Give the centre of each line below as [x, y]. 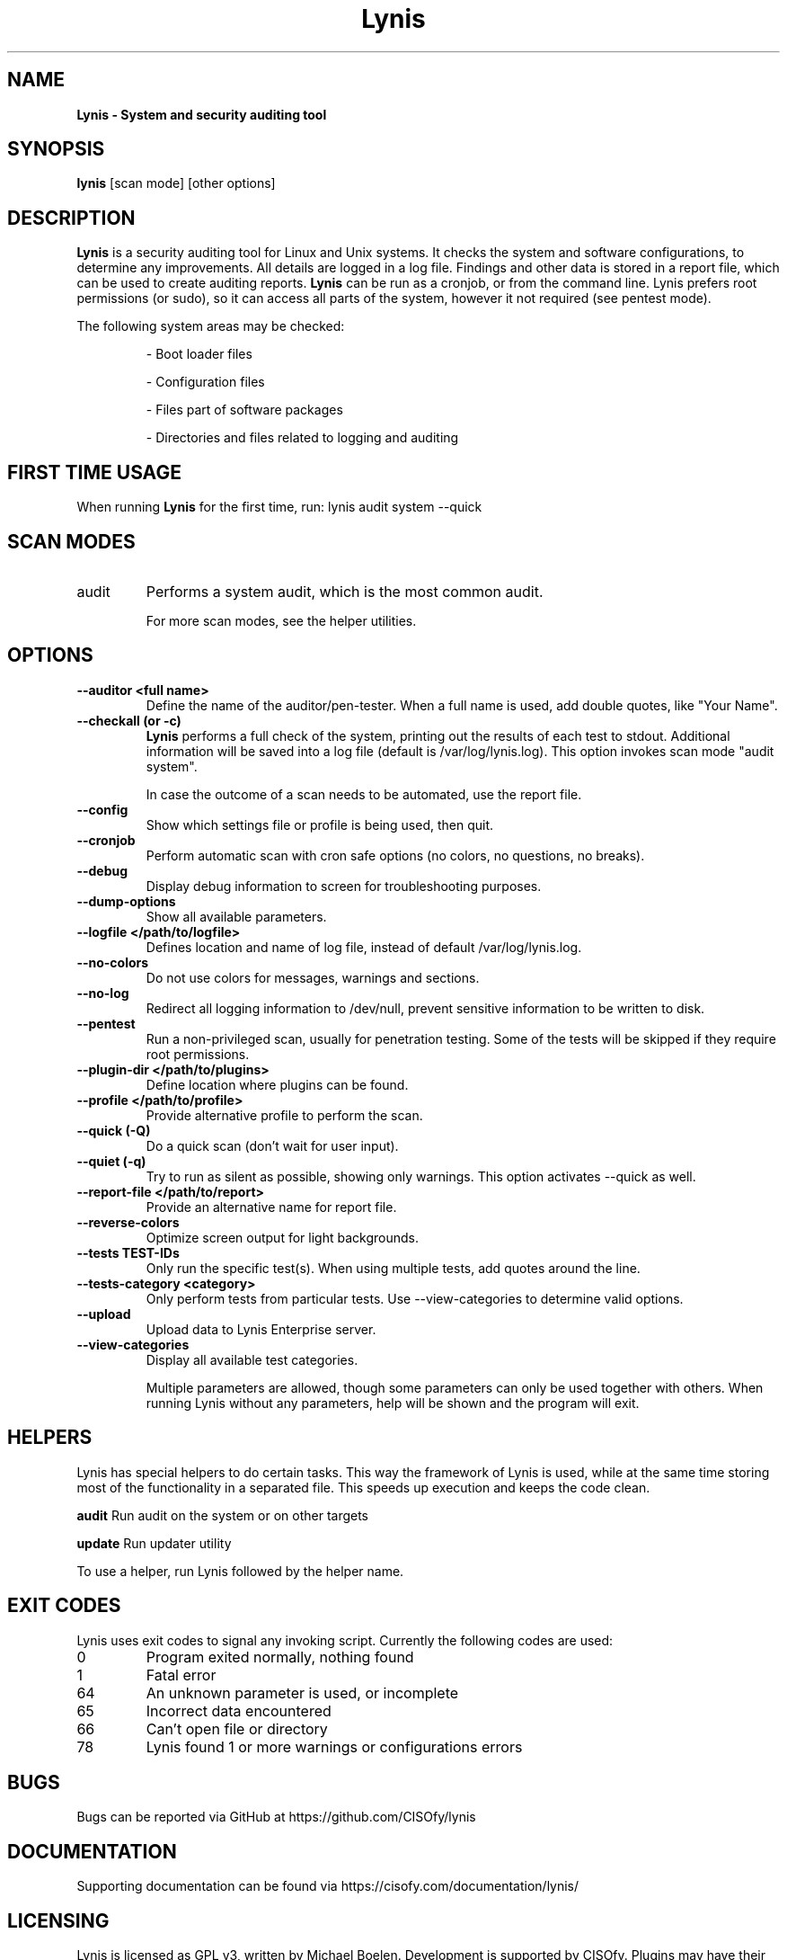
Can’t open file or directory [237, 1728]
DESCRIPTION [71, 218]
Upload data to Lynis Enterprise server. [261, 1329]
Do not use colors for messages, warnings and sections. [313, 977]
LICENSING [58, 1920]
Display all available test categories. [252, 1359]
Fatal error [181, 1675]
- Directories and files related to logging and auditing [302, 438]
